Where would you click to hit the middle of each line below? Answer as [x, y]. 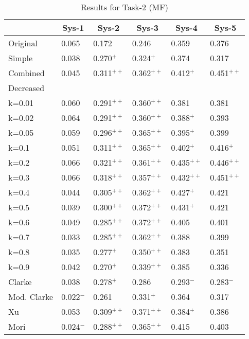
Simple [21, 58]
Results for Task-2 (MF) [124, 7]
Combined [26, 73]
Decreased [26, 88]
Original [23, 43]
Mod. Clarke [31, 297]
